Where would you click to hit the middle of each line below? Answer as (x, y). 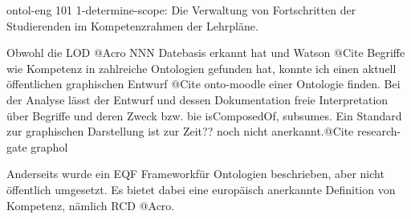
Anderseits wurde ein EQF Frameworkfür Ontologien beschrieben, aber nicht (195, 174)
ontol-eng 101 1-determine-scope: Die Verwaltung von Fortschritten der (181, 10)
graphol (49, 146)
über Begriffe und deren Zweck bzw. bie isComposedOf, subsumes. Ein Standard (204, 115)
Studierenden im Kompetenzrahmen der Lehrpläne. (132, 25)
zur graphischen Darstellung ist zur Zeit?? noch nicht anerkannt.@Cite (180, 131)
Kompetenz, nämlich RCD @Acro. (91, 205)
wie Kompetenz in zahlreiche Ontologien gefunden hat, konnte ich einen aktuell (201, 68)
